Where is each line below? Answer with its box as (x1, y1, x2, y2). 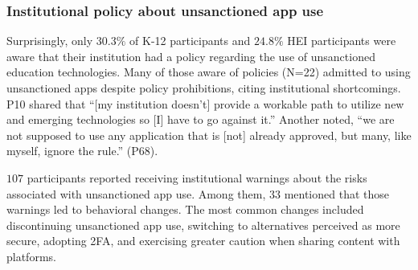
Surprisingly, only (6, 32, 93, 49)
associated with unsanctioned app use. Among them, (6, 185, 266, 202)
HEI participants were (287, 32, 396, 49)
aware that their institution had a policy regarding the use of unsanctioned (6, 47, 375, 64)
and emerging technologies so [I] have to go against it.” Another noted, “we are (6, 111, 395, 128)
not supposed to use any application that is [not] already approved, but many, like (6, 126, 412, 143)
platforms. (6, 247, 56, 264)
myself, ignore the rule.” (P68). (6, 142, 158, 159)
